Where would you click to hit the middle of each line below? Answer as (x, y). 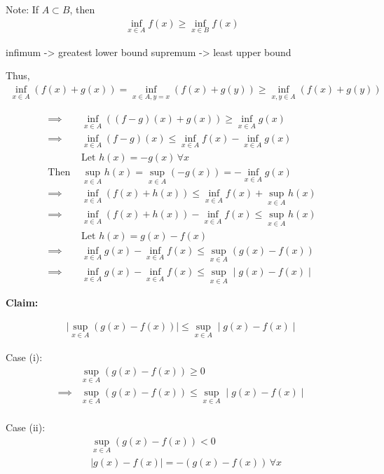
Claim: (22, 303)
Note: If (22, 9)
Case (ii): (26, 427)
